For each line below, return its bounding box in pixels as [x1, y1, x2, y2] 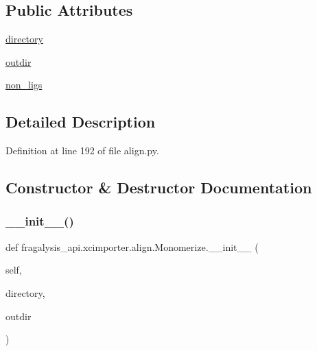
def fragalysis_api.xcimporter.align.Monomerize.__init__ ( [5, 239, 259, 254]
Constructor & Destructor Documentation [5, 177, 312, 198]
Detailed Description [5, 111, 156, 132]
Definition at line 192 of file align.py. [5, 143, 159, 158]
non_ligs [5, 77, 43, 92]
